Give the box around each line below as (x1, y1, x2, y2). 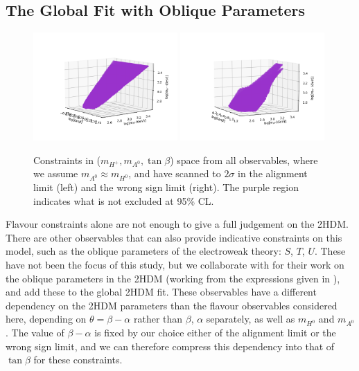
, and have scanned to (128, 166, 221, 181)
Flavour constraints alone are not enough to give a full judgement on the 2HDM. (6, 217, 349, 231)
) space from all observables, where (170, 152, 318, 167)
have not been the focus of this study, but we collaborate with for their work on (6, 257, 344, 272)
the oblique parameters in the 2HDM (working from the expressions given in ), (6, 271, 340, 285)
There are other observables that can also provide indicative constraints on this (6, 230, 342, 244)
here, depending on (6, 311, 87, 326)
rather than (133, 311, 183, 326)
